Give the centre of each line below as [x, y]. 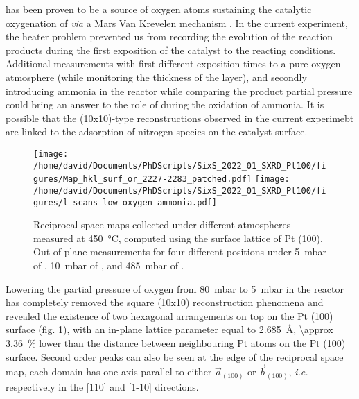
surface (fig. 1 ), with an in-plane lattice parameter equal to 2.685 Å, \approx [169, 329]
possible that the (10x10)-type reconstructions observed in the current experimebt [180, 118]
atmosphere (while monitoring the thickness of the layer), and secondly [156, 77]
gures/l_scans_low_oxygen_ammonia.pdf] [125, 202]
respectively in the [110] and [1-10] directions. [102, 386]
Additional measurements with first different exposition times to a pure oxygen [173, 63]
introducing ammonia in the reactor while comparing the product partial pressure [179, 91]
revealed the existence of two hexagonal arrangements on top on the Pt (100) [169, 315]
